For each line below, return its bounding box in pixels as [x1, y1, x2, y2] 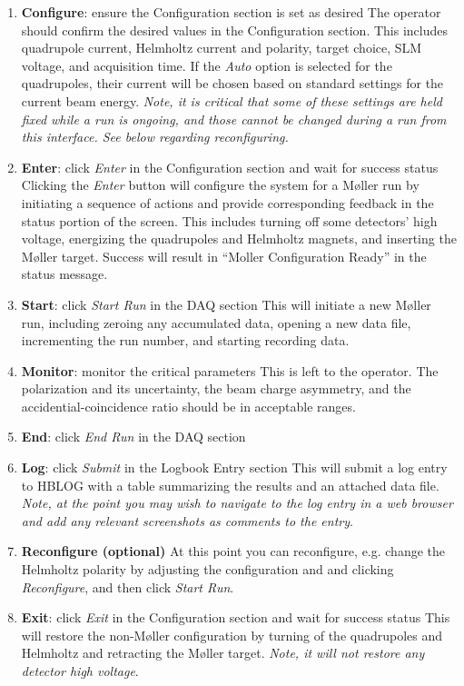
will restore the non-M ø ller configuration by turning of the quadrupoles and [21, 625, 443, 644]
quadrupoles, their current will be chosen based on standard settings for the [21, 74, 444, 93]
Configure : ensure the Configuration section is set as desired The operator [21, 3, 441, 21]
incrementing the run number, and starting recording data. [21, 331, 350, 350]
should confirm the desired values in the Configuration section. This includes [21, 20, 449, 39]
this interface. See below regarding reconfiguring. [21, 127, 289, 146]
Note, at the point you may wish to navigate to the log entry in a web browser [21, 493, 453, 512]
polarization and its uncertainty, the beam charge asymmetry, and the [21, 379, 411, 398]
